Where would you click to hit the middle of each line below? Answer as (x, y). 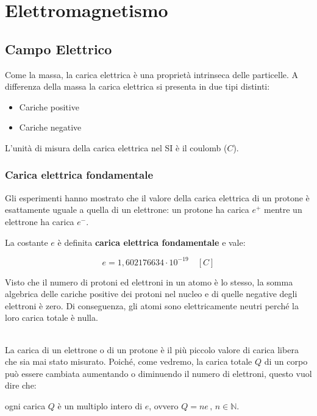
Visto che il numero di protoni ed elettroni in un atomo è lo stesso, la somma (149, 282)
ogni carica (25, 406)
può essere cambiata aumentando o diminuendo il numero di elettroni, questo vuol (158, 373)
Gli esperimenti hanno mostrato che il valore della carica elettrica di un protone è (157, 197)
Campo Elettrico (59, 48)
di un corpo (286, 361)
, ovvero (164, 406)
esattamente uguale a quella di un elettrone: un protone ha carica (127, 210)
